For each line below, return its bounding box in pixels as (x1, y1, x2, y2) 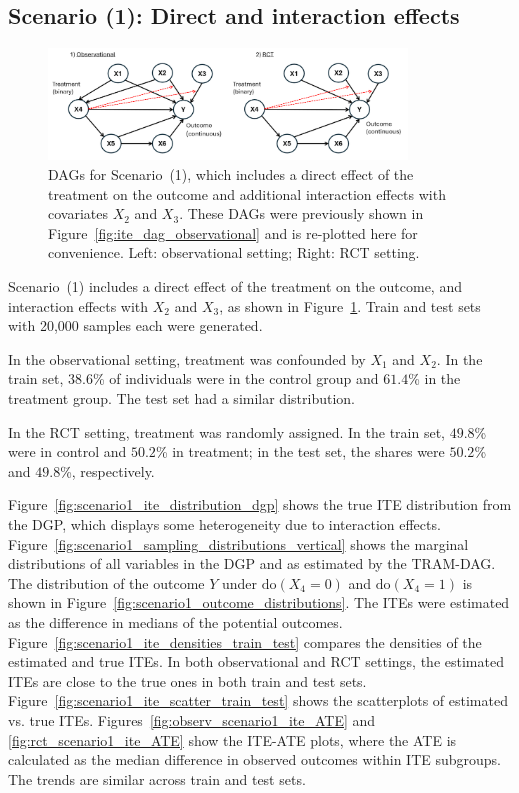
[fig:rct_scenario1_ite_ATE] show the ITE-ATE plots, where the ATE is (8, 729, 457, 750)
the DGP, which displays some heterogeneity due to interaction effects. (8, 513, 441, 534)
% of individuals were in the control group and (92, 368, 379, 389)
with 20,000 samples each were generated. (8, 315, 263, 336)
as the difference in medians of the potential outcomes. (8, 611, 343, 632)
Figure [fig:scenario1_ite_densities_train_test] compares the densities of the (8, 631, 482, 652)
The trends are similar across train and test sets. (8, 768, 306, 789)
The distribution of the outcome (8, 572, 205, 593)
